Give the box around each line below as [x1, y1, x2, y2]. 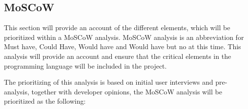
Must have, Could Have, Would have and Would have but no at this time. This [4, 41, 241, 52]
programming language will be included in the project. [4, 60, 167, 71]
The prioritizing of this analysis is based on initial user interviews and [4, 77, 213, 87]
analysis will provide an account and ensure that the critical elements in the [4, 51, 231, 61]
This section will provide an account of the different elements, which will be [4, 22, 230, 33]
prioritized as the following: [4, 96, 86, 106]
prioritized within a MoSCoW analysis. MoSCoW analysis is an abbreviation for [4, 32, 244, 42]
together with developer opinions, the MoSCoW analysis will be [31, 86, 222, 96]
